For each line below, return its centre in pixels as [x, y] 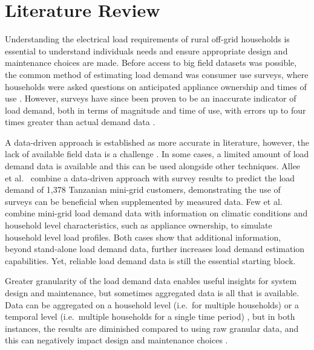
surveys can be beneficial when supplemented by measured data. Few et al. [144, 201]
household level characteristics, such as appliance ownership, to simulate [139, 225]
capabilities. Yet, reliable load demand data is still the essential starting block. [150, 260]
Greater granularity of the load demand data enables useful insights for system [151, 281]
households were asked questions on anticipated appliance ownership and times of [156, 86]
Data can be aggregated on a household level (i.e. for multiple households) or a [152, 304]
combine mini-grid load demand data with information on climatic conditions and [156, 213]
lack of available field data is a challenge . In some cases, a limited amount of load [157, 154]
